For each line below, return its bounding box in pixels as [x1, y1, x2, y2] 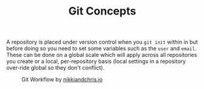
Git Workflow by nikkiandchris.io [21, 76, 103, 83]
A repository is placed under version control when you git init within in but [6, 38, 198, 46]
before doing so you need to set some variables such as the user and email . [6, 45, 197, 52]
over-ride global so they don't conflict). [6, 64, 105, 71]
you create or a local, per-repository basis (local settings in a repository [6, 58, 186, 65]
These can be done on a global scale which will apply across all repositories [6, 51, 197, 59]
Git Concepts [68, 4, 136, 18]
